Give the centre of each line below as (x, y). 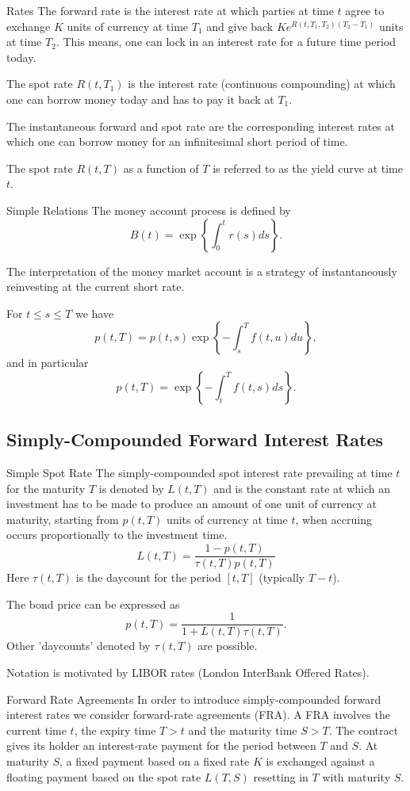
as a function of (161, 168)
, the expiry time (115, 730)
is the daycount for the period (148, 577)
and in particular (48, 363)
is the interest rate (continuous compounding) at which (262, 84)
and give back (240, 26)
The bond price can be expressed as (93, 604)
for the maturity (46, 488)
